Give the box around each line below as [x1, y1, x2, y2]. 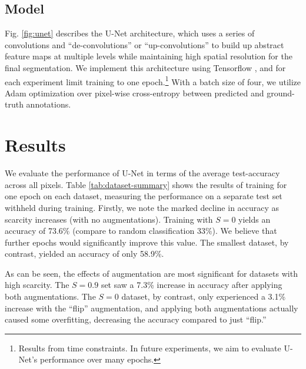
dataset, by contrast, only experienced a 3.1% [121, 290, 286, 303]
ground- [267, 86, 295, 99]
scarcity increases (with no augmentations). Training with [5, 213, 213, 225]
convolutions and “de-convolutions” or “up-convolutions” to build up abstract [5, 38, 284, 51]
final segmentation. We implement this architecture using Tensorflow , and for [5, 61, 286, 73]
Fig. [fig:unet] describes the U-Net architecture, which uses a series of [5, 27, 255, 39]
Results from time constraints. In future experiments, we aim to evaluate [18, 341, 281, 354]
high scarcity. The [5, 279, 69, 291]
